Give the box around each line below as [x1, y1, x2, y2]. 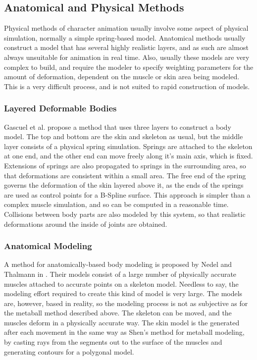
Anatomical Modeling [4, 240, 92, 252]
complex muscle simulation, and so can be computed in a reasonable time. [4, 199, 229, 209]
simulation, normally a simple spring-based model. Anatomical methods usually [4, 32, 246, 43]
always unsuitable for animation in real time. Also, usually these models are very [4, 51, 250, 62]
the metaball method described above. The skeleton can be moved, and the [4, 308, 232, 318]
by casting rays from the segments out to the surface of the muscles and [4, 337, 222, 347]
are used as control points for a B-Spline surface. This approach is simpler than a [4, 189, 251, 200]
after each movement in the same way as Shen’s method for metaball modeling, [4, 327, 245, 337]
